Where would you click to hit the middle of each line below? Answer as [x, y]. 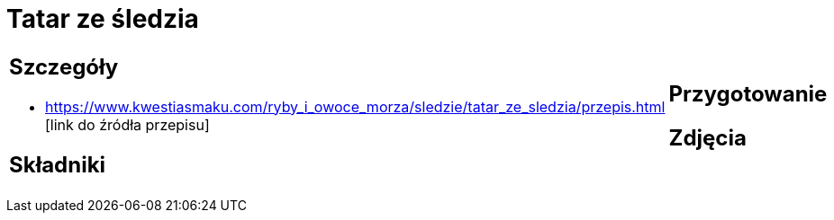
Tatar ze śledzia [103, 19]
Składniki [58, 164]
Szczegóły [64, 66]
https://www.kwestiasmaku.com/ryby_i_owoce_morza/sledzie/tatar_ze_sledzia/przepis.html [355, 106]
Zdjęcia [707, 137]
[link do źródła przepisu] [127, 124]
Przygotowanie [748, 93]
